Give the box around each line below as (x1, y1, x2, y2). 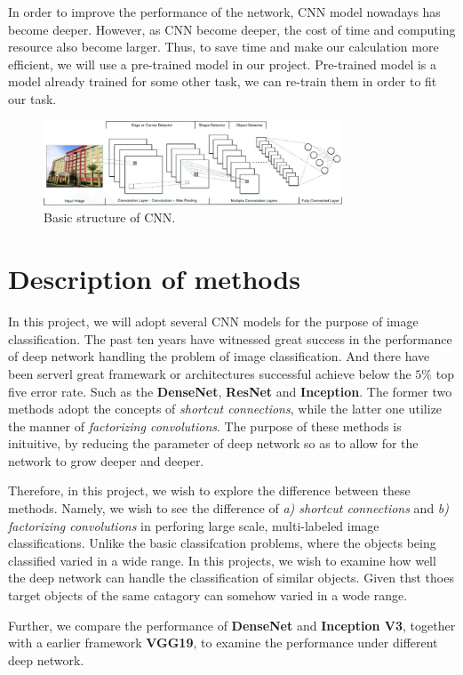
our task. (8, 89, 57, 108)
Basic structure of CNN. (44, 208, 176, 227)
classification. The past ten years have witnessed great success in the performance (8, 329, 452, 348)
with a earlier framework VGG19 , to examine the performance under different (8, 633, 438, 652)
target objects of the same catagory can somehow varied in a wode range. (8, 586, 408, 605)
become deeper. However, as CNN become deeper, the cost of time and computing (8, 20, 456, 38)
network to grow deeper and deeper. (8, 451, 204, 470)
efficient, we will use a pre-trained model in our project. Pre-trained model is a (8, 54, 437, 73)
